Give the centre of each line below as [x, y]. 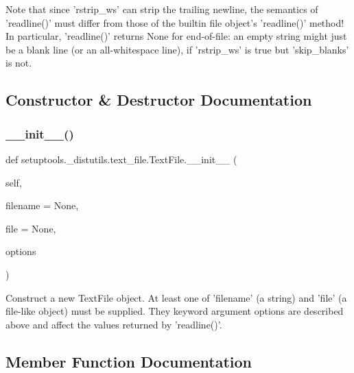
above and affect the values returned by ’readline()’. [114, 324]
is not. [19, 63]
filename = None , [42, 205]
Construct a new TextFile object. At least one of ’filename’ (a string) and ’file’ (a [176, 297]
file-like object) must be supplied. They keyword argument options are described [175, 311]
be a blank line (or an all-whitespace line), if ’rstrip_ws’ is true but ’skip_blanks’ [177, 49]
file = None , [31, 228]
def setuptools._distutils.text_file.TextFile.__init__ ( [121, 159]
